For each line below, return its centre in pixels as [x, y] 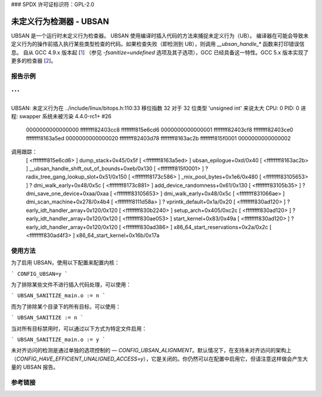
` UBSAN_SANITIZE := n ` [47, 318]
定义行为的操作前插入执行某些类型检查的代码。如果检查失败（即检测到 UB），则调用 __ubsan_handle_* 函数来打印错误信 [158, 44]
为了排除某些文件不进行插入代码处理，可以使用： [71, 284]
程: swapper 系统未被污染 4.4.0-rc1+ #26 [61, 116]
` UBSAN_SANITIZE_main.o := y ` [58, 339]
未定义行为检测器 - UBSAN [60, 21]
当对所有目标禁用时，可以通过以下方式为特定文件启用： [79, 328]
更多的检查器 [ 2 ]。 [34, 61]
